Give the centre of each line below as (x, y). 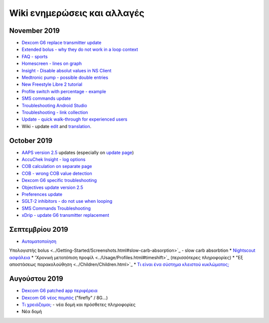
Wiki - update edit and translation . (57, 126)
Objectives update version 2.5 (52, 187)
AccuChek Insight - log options (54, 160)
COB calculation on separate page (57, 166)
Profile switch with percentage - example (64, 91)
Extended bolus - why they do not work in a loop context (80, 49)
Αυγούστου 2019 (36, 279)
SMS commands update (46, 98)
